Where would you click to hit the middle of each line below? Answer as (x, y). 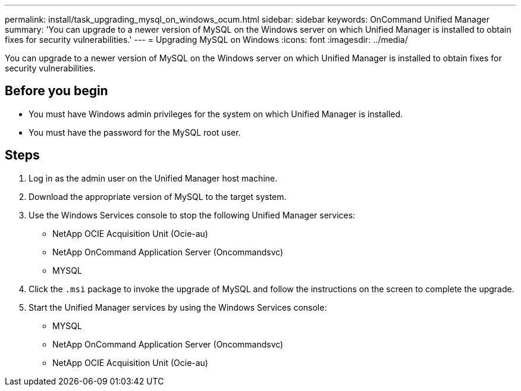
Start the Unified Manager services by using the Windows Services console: (178, 307)
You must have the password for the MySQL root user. (135, 132)
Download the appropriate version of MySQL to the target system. (158, 196)
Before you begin (57, 91)
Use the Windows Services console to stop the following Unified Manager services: (192, 215)
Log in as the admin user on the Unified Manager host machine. (153, 178)
